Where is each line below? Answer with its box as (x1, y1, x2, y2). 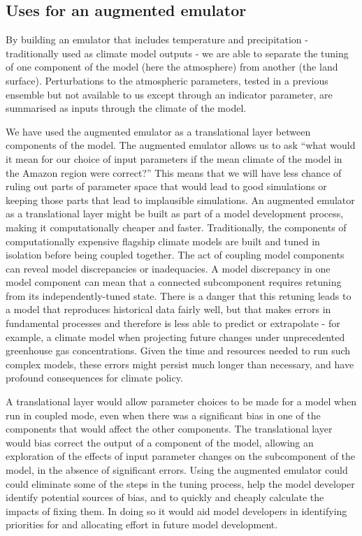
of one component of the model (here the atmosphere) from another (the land (6, 59, 338, 74)
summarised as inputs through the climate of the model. (6, 101, 247, 115)
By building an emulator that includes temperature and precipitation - (6, 32, 308, 47)
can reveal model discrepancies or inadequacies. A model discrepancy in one (6, 261, 331, 275)
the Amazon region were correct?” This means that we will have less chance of (6, 165, 342, 180)
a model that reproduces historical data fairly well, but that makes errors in (6, 302, 331, 317)
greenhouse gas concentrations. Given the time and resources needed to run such (6, 343, 351, 358)
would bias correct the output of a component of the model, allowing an (6, 435, 314, 449)
